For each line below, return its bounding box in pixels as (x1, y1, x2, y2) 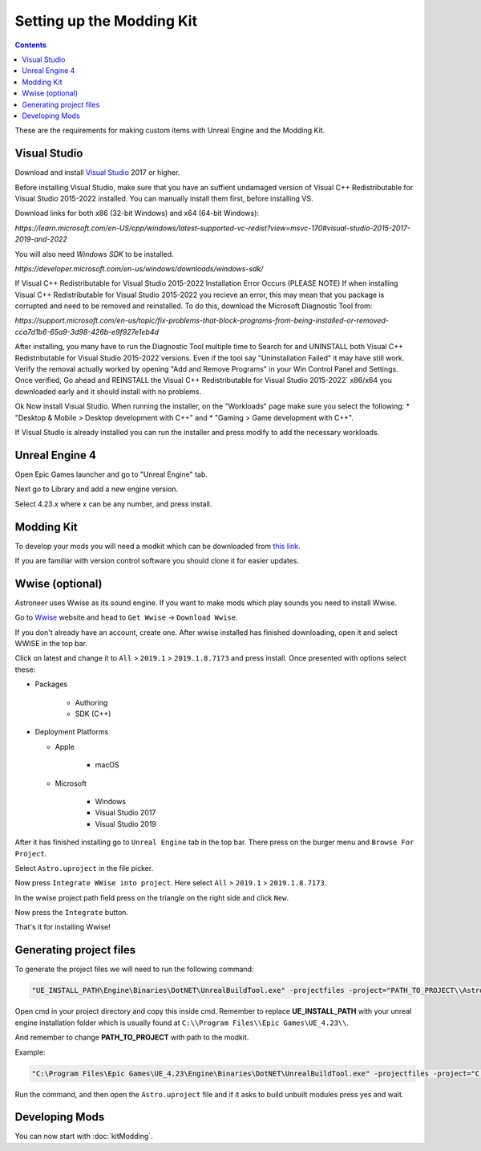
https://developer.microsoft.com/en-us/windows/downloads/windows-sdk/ (14, 263, 264, 273)
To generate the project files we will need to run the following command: (14, 964, 254, 974)
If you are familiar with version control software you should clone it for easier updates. (14, 555, 300, 565)
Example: (14, 1047, 46, 1057)
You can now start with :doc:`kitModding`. (14, 1132, 153, 1141)
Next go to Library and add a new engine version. (14, 484, 179, 494)
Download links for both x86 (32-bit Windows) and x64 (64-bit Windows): (14, 209, 260, 218)
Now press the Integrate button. (14, 908, 128, 917)
